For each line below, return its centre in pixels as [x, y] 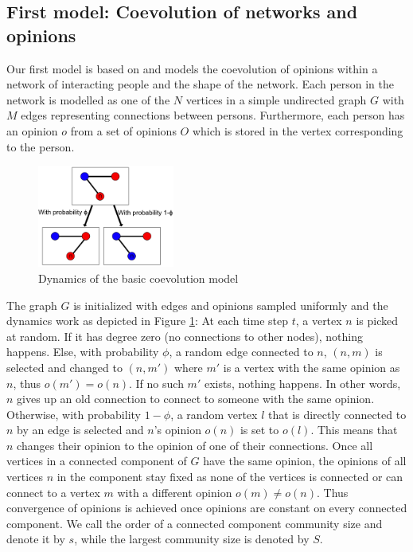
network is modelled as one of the [88, 99]
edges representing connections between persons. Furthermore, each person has [213, 115]
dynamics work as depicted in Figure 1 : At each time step [147, 321]
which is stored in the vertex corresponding [298, 130]
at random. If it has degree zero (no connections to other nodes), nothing [185, 336]
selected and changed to [64, 367]
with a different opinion [175, 492]
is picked [377, 321]
